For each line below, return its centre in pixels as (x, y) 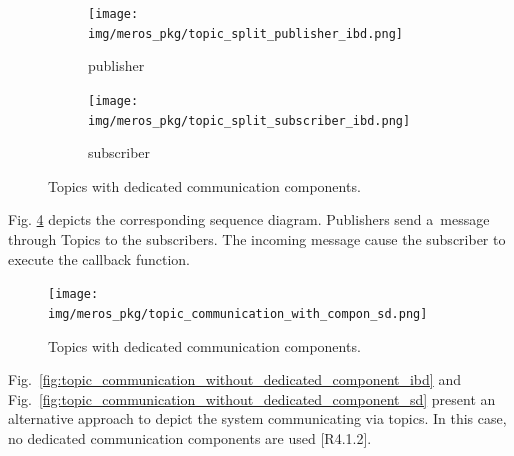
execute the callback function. (99, 258)
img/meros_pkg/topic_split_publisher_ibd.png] (245, 33)
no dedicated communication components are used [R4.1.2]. (190, 437)
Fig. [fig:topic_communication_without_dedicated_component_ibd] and (234, 379)
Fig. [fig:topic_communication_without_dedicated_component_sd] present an (252, 398)
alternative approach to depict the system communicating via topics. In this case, (257, 418)
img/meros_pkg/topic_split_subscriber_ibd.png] (249, 120)
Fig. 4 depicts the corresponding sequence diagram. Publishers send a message (249, 219)
